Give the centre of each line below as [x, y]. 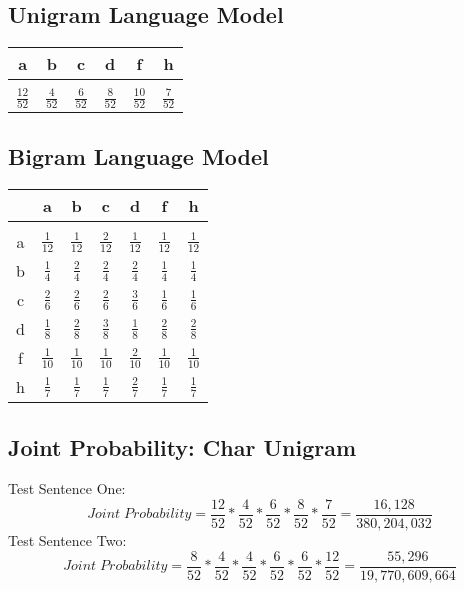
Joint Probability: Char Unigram [182, 446]
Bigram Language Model [138, 156]
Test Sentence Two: [67, 540]
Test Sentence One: [67, 488]
